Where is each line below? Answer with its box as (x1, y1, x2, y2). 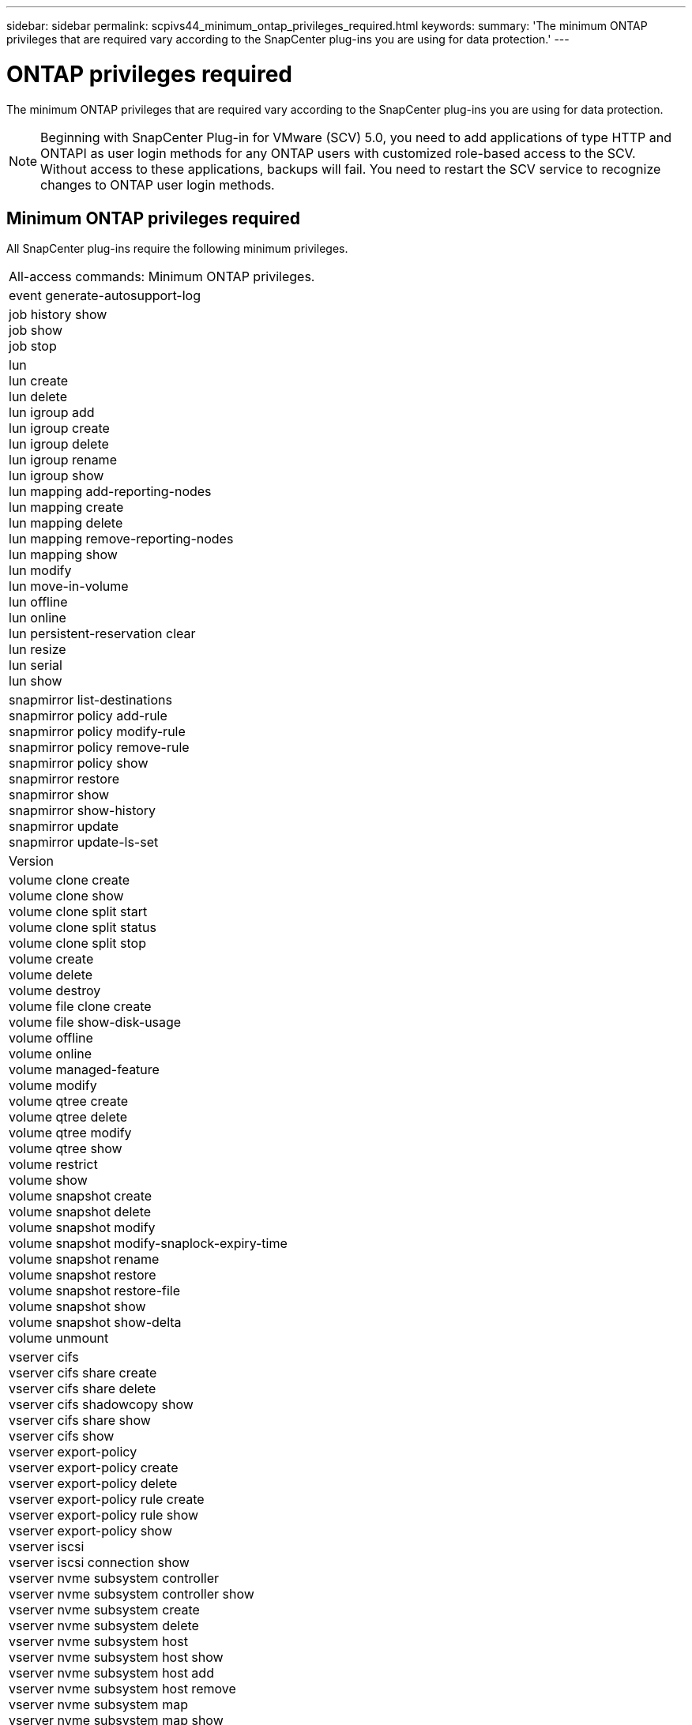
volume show (9, 1172, 88, 1189)
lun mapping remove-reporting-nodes (9, 531, 234, 547)
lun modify (9, 562, 72, 579)
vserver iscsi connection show (9, 1554, 190, 1571)
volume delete (9, 967, 93, 983)
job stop (9, 338, 57, 355)
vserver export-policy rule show (9, 1507, 199, 1524)
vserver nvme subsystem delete (9, 1618, 199, 1634)
